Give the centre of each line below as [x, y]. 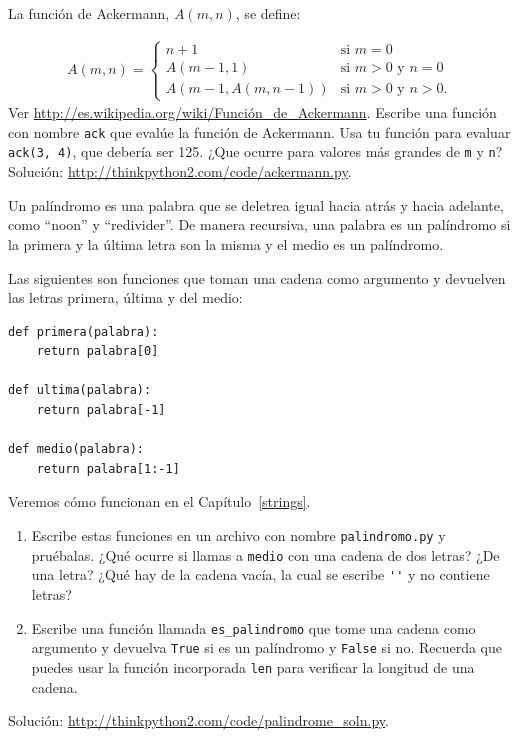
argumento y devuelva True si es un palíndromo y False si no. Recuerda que [266, 647]
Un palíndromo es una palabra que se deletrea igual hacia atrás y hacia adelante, [256, 204]
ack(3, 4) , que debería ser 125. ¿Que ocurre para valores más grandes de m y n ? [255, 151]
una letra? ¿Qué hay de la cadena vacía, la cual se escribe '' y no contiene [260, 574]
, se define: [268, 13]
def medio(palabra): [76, 449]
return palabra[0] [97, 351]
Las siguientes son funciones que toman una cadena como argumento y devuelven [257, 277]
